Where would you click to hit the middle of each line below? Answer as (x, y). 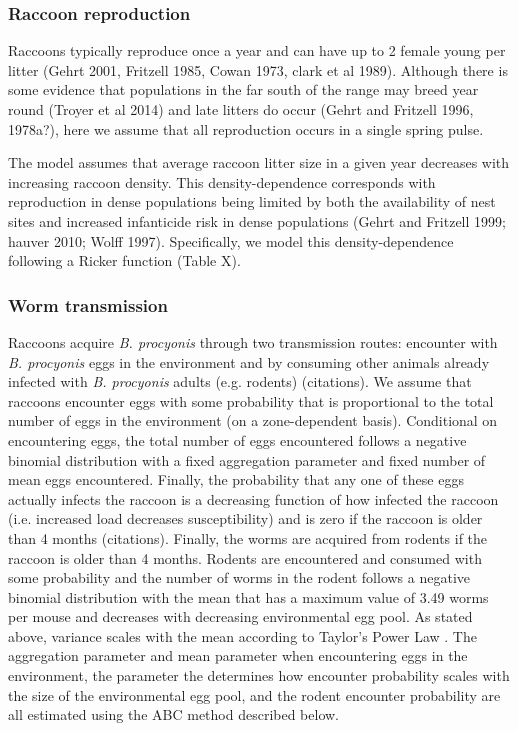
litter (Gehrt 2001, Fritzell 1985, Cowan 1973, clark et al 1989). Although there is (258, 69)
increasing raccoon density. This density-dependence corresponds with (222, 181)
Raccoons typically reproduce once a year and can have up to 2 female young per (257, 50)
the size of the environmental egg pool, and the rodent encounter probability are (254, 694)
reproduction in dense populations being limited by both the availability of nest (252, 201)
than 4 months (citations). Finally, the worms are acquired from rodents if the (248, 537)
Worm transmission (88, 304)
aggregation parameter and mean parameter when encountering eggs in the (238, 655)
